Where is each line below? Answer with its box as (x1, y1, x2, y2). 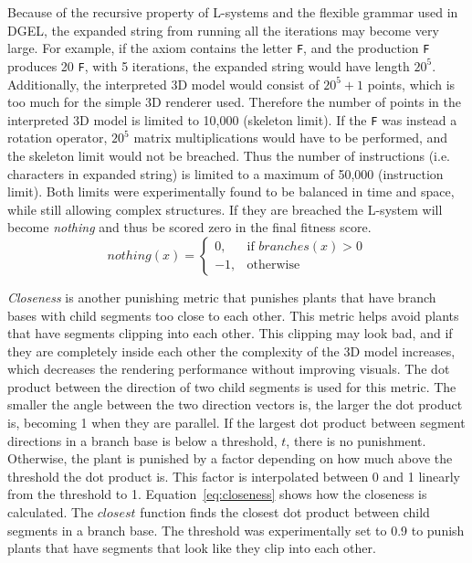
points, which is (367, 74, 456, 93)
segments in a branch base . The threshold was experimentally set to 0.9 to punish (7, 520, 465, 539)
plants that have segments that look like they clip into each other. (7, 538, 376, 558)
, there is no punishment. (286, 430, 426, 450)
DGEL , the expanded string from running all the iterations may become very (7, 20, 439, 39)
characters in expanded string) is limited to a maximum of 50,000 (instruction (7, 164, 444, 183)
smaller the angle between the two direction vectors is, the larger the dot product (7, 395, 463, 414)
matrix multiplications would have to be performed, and (133, 128, 448, 147)
